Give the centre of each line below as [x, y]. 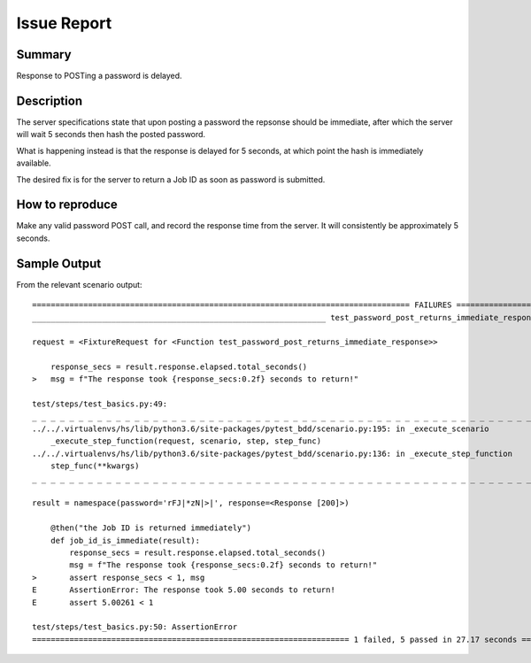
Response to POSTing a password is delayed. [99, 76]
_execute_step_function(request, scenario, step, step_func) [186, 441]
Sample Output [59, 263]
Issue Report [64, 23]
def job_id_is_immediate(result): [125, 540]
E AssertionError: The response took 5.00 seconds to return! [184, 590]
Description [50, 100]
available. [34, 163]
